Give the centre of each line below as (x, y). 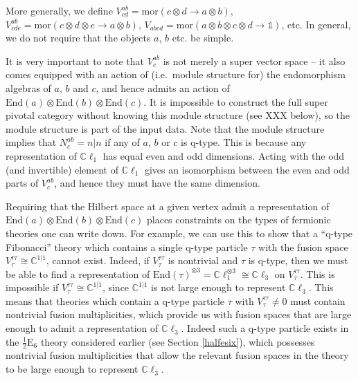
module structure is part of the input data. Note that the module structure (165, 128)
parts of (22, 183)
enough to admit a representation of (82, 328)
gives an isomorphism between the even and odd (247, 169)
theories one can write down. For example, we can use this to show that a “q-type (179, 233)
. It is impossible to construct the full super (236, 101)
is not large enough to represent (218, 287)
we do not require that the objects (78, 38)
